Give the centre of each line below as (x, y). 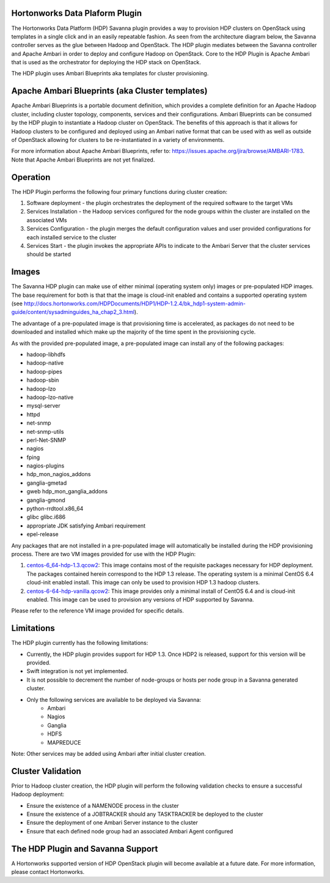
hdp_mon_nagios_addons (59, 474)
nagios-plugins (46, 466)
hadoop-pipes (44, 371)
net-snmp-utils (45, 431)
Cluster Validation (46, 771)
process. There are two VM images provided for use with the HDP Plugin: (103, 554)
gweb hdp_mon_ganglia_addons (67, 491)
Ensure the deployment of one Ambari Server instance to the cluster (112, 822)
